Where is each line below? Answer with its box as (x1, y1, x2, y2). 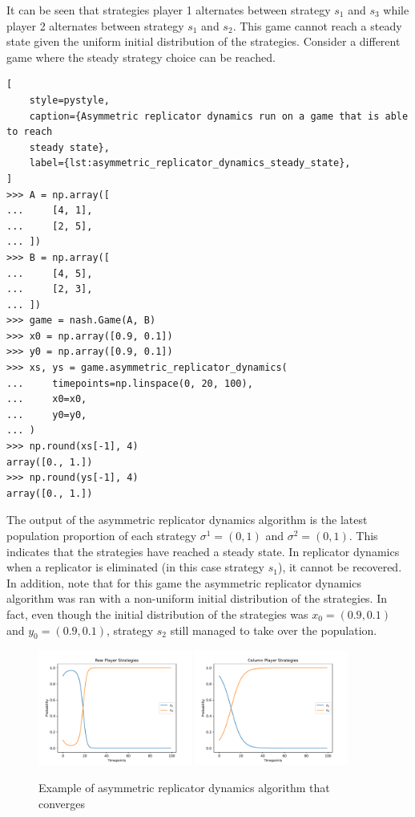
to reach (6, 126, 53, 138)
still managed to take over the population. (170, 621, 377, 638)
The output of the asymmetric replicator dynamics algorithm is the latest (6, 511, 368, 528)
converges (38, 795, 86, 811)
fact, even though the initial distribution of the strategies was (6, 605, 308, 622)
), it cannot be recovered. (277, 559, 402, 575)
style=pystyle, (29, 94, 110, 106)
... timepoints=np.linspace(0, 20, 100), (6, 377, 253, 389)
